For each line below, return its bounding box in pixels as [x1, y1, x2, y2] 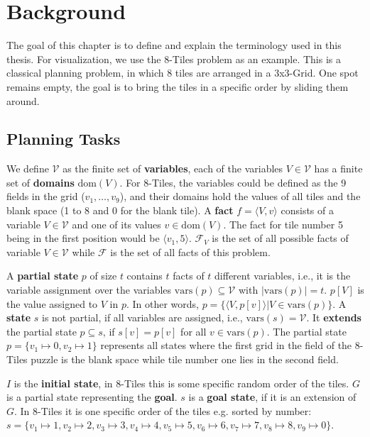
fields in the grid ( [6, 189, 85, 204]
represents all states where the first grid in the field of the [100, 338, 352, 353]
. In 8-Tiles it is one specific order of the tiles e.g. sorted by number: [14, 403, 312, 418]
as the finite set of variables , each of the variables [62, 161, 283, 176]
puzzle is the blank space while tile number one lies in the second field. [31, 352, 339, 367]
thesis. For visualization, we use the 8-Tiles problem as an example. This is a [6, 51, 342, 66]
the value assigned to [6, 296, 98, 311]
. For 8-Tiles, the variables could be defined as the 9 [119, 175, 347, 189]
